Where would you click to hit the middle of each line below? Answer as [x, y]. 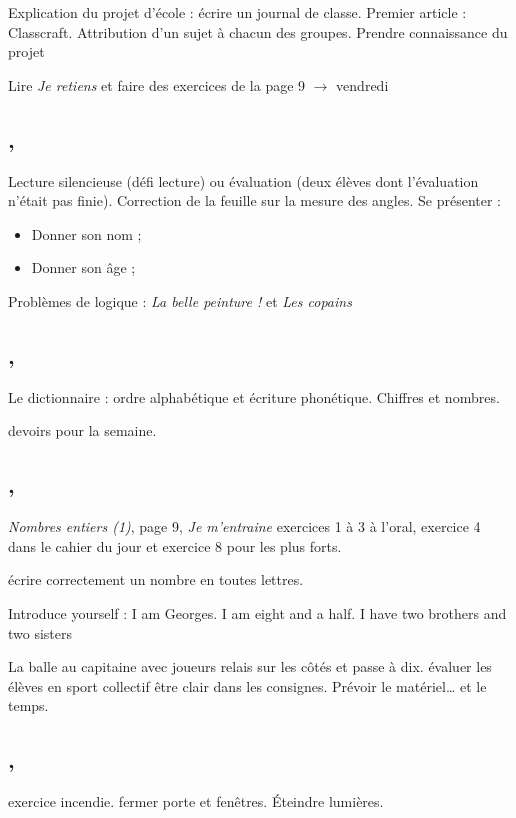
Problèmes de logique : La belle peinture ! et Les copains [180, 300]
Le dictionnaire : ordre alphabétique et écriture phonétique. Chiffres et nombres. [254, 396]
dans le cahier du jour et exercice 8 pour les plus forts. [175, 545]
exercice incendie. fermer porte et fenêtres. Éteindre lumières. [196, 801]
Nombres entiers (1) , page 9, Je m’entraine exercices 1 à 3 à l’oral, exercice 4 [244, 526]
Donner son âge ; [83, 267]
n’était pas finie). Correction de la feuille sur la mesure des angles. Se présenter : [254, 200]
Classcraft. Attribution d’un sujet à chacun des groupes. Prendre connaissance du [258, 31]
